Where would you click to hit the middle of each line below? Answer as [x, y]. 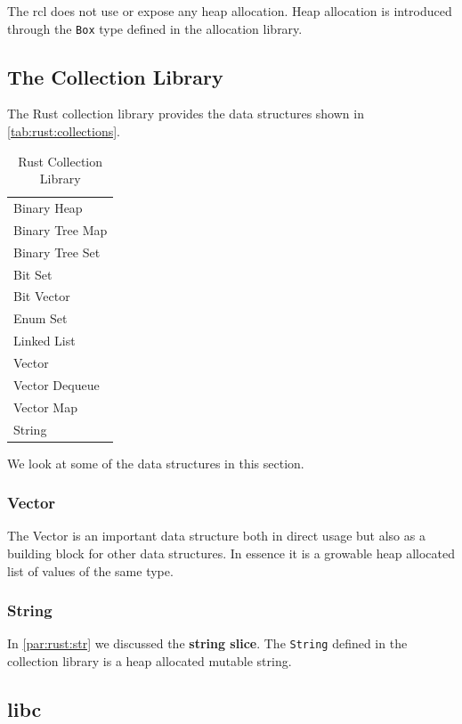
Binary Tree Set [57, 252]
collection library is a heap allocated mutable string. [150, 661]
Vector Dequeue [57, 384]
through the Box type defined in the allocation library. [155, 28]
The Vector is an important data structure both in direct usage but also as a [216, 536]
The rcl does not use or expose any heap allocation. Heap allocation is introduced [230, 11]
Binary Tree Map [61, 229]
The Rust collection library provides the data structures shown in [186, 114]
